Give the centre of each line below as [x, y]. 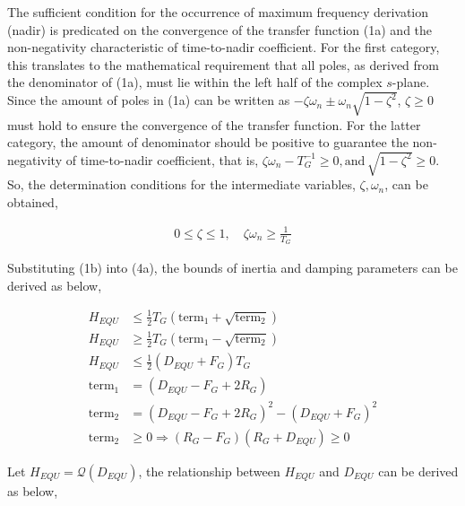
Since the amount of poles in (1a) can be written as [149, 100]
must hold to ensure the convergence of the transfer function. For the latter [214, 124]
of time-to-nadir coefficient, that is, [162, 159]
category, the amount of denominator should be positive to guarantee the [208, 142]
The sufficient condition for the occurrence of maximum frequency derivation [218, 12]
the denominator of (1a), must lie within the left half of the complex [195, 82]
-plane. [411, 82]
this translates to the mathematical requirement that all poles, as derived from [224, 64]
